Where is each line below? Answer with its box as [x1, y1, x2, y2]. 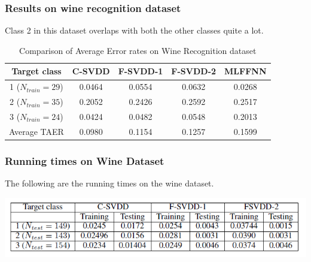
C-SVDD [72, 65, 110, 77]
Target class [11, 65, 62, 77]
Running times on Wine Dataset [5, 153, 164, 168]
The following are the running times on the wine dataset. [5, 177, 214, 189]
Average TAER [9, 125, 64, 137]
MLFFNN [224, 65, 267, 77]
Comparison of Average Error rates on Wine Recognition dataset [19, 44, 257, 56]
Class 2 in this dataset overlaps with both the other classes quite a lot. [5, 24, 264, 37]
